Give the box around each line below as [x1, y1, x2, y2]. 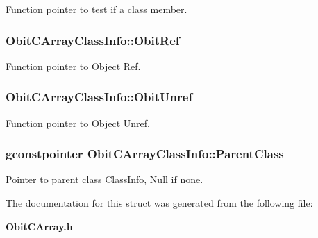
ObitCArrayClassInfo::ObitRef [6, 31, 180, 49]
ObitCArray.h [6, 219, 73, 233]
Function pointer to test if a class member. [6, 2, 187, 16]
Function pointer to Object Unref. [6, 115, 150, 130]
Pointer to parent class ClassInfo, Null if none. [6, 172, 203, 187]
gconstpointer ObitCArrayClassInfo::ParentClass [6, 145, 284, 162]
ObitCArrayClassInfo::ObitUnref [6, 88, 193, 105]
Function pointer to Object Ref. [6, 58, 141, 73]
